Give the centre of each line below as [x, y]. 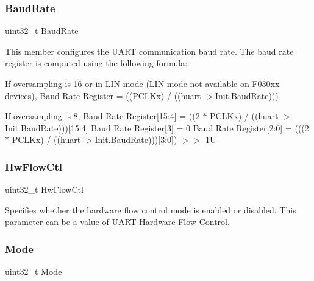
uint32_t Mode [34, 272]
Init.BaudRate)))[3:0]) [136, 140]
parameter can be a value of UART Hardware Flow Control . [117, 222]
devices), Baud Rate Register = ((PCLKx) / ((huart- [105, 95]
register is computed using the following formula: [96, 63]
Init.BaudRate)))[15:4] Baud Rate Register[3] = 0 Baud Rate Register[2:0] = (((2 [157, 127]
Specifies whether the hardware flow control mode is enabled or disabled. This [151, 210]
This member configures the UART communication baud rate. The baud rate [149, 51]
